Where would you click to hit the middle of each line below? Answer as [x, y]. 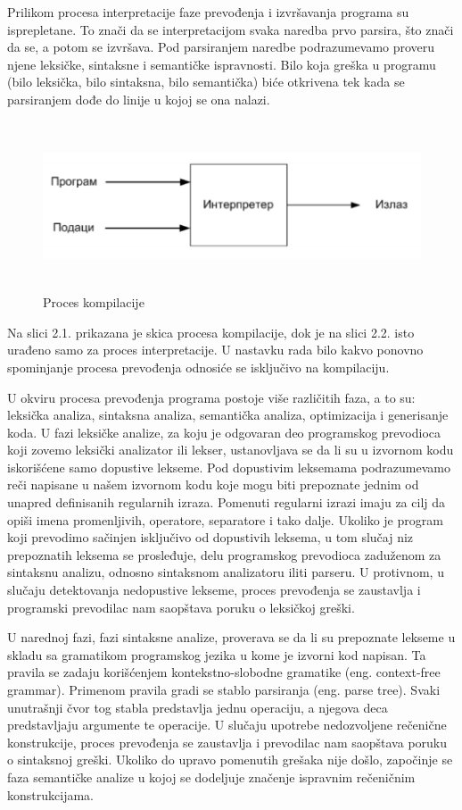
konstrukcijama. [50, 794]
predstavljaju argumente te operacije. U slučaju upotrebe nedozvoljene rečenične [227, 725]
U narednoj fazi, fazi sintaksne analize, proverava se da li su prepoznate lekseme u [231, 637]
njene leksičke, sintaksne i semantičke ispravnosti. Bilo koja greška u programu [222, 64]
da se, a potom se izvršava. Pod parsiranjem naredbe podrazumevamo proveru [221, 47]
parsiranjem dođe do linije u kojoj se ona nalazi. [139, 99]
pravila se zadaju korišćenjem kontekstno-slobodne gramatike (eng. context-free [224, 672]
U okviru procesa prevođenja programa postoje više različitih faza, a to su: [211, 397]
